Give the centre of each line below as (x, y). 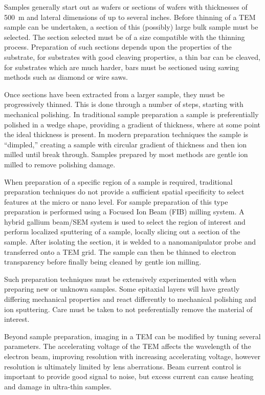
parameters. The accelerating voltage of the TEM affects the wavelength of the (128, 346)
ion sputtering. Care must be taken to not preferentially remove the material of (128, 309)
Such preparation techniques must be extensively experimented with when (120, 279)
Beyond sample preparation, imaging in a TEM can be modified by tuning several (132, 336)
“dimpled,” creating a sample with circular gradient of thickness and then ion (126, 144)
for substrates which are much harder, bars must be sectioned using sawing (122, 67)
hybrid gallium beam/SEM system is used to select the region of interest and (125, 221)
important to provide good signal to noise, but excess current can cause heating (129, 376)
